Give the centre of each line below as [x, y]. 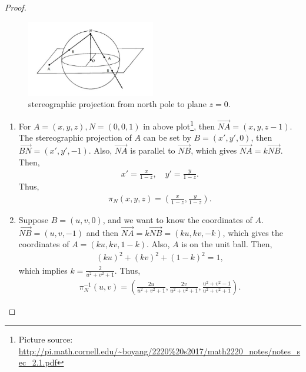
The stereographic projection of [75, 137]
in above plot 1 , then [179, 125]
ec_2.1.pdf [38, 362]
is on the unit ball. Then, [227, 244]
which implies [43, 270]
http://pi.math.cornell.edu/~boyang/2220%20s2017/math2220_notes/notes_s [159, 351]
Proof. [16, 7]
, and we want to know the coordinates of [177, 219]
